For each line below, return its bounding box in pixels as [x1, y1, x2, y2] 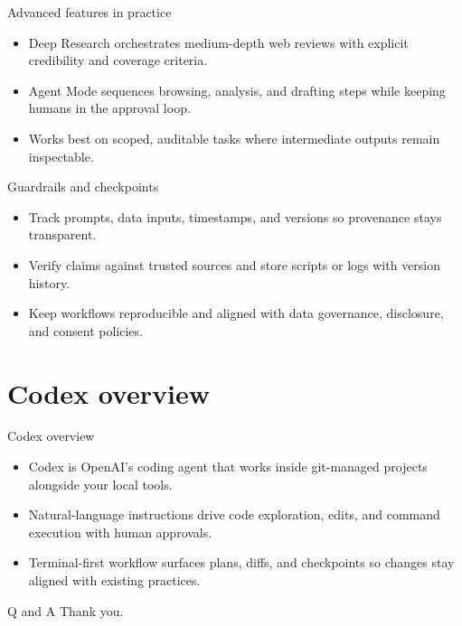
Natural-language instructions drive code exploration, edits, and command [28, 505, 440, 524]
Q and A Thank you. [7, 601, 124, 620]
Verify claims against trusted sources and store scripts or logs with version [28, 255, 441, 274]
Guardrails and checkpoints [7, 177, 159, 196]
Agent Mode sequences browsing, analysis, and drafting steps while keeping [28, 80, 446, 99]
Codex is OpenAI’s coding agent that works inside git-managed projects [28, 457, 428, 476]
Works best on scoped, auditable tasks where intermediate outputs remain [28, 128, 440, 147]
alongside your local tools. [28, 474, 173, 493]
